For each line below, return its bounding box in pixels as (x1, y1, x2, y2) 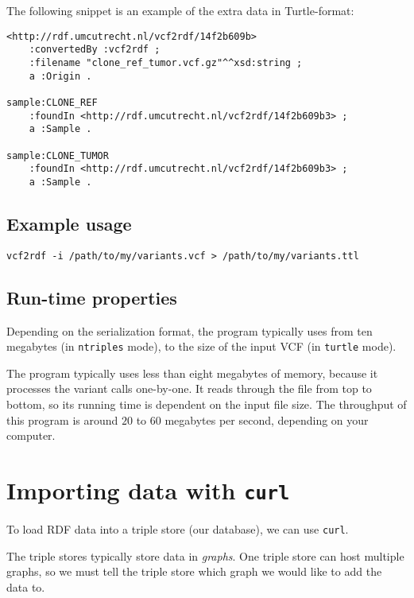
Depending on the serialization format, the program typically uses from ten (6, 322, 373, 339)
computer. (6, 427, 56, 444)
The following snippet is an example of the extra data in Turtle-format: (6, 2, 354, 18)
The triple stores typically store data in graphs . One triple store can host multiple (6, 547, 404, 564)
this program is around (6, 411, 118, 428)
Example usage (6, 211, 132, 235)
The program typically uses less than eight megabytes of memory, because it (6, 364, 378, 381)
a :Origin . (29, 70, 92, 82)
